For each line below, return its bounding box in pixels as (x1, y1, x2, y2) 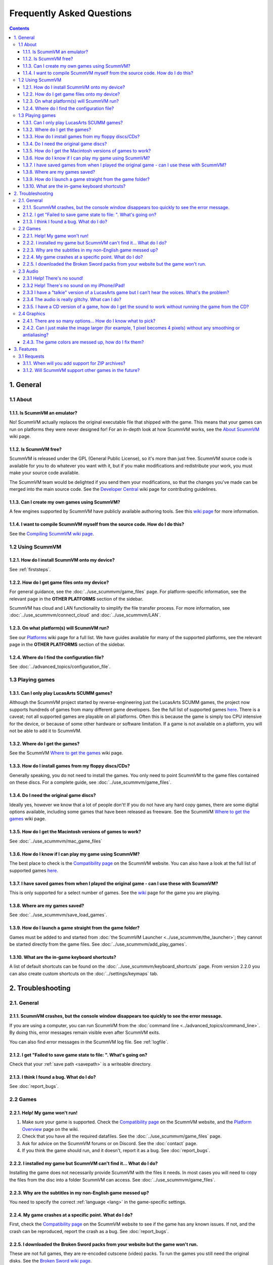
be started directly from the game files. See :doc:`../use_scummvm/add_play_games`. (9, 941, 187, 947)
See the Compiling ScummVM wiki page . (9, 530, 95, 536)
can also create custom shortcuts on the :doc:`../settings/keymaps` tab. (9, 971, 159, 977)
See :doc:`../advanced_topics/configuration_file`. (9, 663, 111, 670)
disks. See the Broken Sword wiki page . (9, 1257, 92, 1263)
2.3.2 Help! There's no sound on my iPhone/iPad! (23, 282, 125, 288)
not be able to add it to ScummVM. (9, 728, 82, 734)
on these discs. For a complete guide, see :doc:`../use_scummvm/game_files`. (9, 779, 172, 785)
